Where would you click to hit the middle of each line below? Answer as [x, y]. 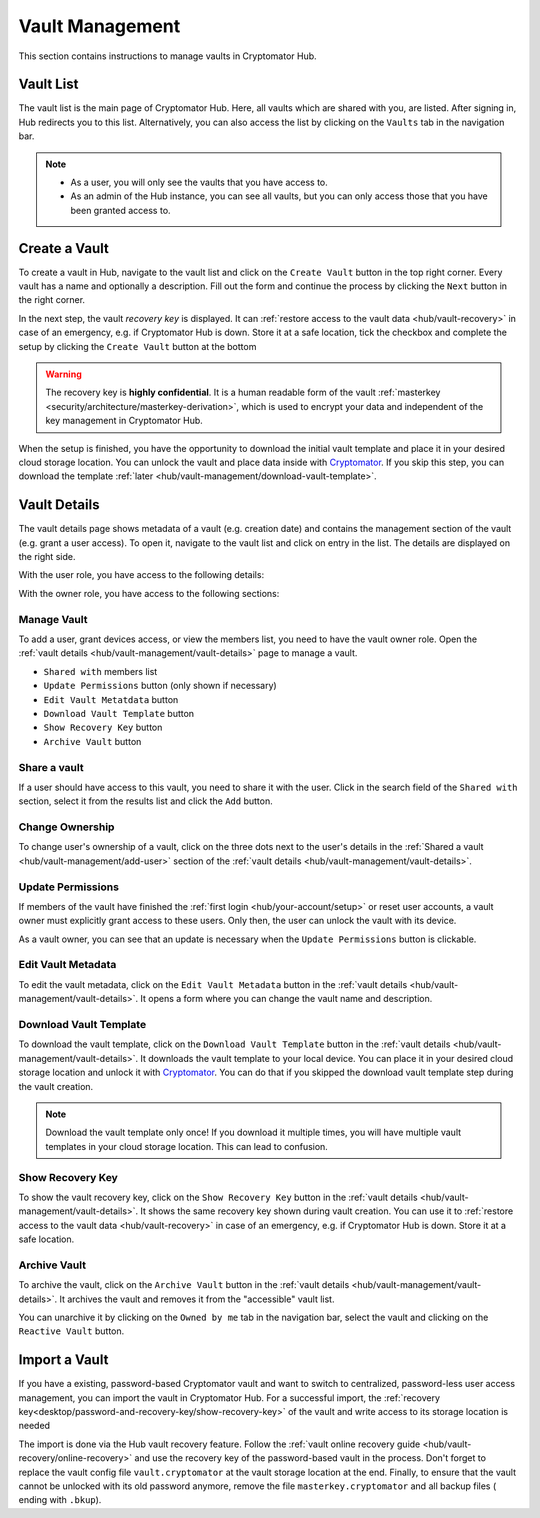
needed [34, 1426]
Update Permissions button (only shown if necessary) [160, 686]
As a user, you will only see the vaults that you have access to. [199, 182]
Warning [63, 374]
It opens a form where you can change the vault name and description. [286, 999]
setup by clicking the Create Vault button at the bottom [137, 346]
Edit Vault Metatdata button [111, 699]
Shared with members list [100, 671]
